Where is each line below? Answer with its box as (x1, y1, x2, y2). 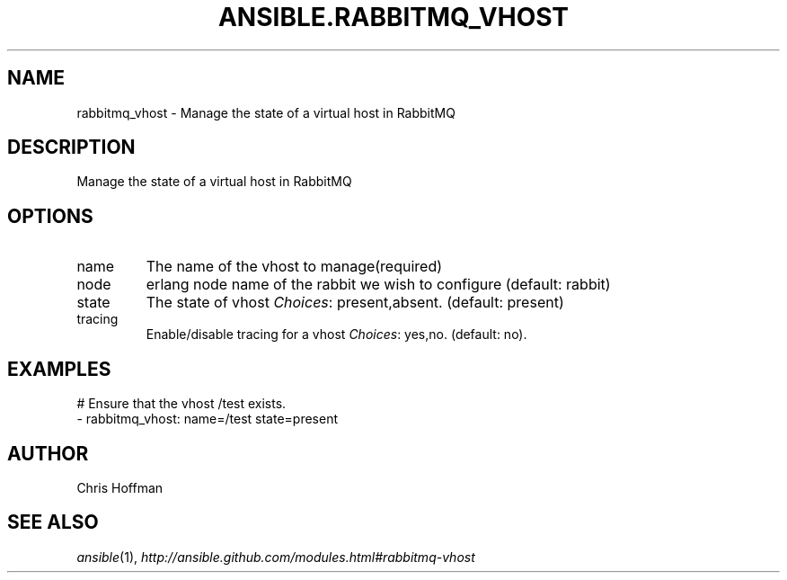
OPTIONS (7, 204, 93, 228)
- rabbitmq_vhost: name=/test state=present (76, 411, 338, 427)
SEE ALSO (7, 511, 99, 534)
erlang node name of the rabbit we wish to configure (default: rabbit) (146, 275, 611, 294)
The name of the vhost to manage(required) (146, 257, 443, 276)
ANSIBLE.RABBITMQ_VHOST (217, 2, 570, 32)
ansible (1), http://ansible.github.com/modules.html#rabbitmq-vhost (76, 549, 475, 565)
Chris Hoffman (76, 479, 164, 495)
